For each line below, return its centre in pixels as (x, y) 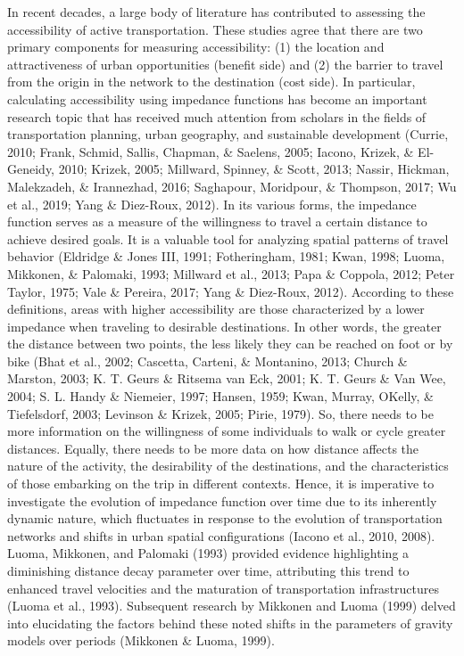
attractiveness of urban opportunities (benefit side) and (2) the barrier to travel (225, 64)
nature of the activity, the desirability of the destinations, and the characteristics (228, 466)
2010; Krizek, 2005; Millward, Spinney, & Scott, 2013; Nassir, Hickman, (254, 169)
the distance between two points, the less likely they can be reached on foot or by (230, 344)
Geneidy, (31, 169)
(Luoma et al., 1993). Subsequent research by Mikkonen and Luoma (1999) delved (232, 606)
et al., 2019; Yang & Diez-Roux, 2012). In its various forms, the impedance (212, 204)
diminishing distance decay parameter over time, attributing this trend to (208, 570)
